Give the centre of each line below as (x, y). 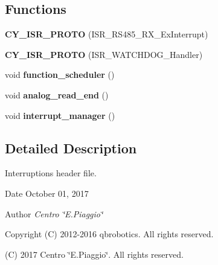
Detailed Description (71, 148)
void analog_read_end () (57, 94)
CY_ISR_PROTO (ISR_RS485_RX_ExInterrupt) (107, 34)
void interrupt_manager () (60, 115)
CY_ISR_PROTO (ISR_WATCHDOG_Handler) (104, 54)
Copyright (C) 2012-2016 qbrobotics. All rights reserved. (109, 234)
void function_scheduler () (60, 75)
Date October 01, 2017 (47, 193)
